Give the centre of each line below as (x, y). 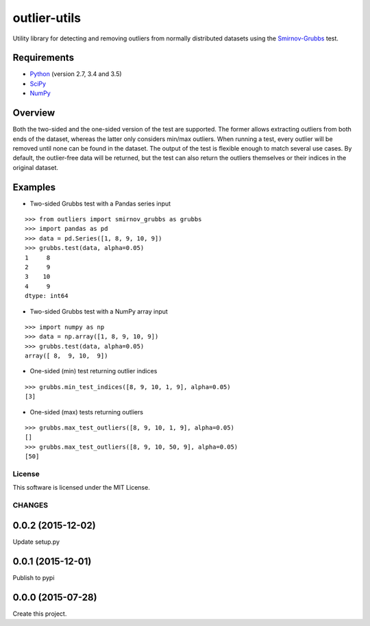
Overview (34, 113)
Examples (34, 187)
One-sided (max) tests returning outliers (87, 412)
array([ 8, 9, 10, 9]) (66, 356)
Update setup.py (36, 542)
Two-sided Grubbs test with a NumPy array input (99, 311)
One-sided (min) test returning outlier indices (94, 371)
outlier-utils (47, 18)
